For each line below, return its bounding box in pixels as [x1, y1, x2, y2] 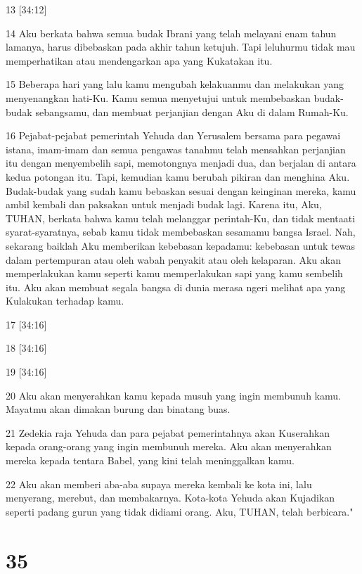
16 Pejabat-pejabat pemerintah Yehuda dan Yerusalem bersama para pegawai [6, 128, 341, 143]
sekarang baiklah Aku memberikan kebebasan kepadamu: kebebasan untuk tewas [6, 238, 356, 253]
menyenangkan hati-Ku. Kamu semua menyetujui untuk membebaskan [6, 90, 311, 105]
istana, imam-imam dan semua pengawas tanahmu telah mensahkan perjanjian [6, 141, 346, 156]
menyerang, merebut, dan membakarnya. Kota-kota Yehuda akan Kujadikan [6, 490, 335, 505]
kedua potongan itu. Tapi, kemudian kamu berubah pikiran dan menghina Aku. [6, 169, 350, 184]
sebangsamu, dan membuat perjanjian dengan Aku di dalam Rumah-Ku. [35, 104, 349, 119]
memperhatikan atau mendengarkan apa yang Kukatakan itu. [6, 53, 273, 68]
